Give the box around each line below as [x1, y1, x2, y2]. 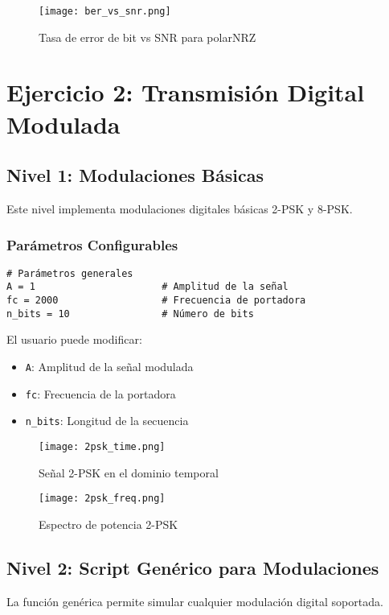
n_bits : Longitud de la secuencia [25, 412, 189, 429]
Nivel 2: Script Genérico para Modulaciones [6, 555, 379, 580]
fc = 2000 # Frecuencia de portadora [6, 295, 306, 307]
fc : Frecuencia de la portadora [25, 385, 176, 402]
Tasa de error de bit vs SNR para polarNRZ [39, 28, 256, 45]
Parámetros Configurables [6, 234, 178, 254]
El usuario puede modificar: [6, 331, 142, 348]
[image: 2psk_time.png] [39, 441, 166, 453]
